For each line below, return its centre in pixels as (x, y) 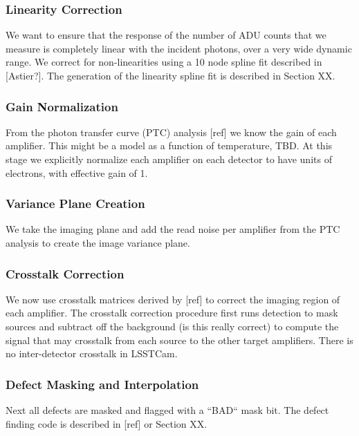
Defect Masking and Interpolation (102, 384)
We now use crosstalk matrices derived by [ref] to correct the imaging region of (173, 299)
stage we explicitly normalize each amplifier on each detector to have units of (169, 159)
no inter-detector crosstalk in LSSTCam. (92, 353)
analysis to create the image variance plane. (98, 243)
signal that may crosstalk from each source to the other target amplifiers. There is (179, 340)
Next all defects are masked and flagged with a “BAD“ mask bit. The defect (167, 410)
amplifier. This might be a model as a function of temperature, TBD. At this (169, 145)
